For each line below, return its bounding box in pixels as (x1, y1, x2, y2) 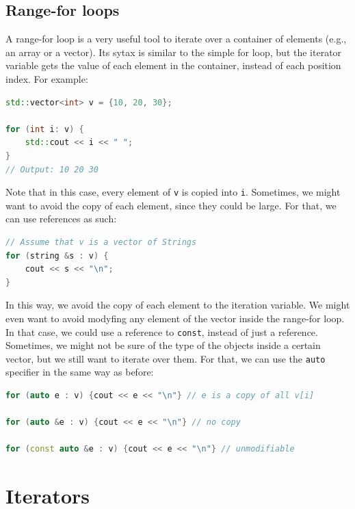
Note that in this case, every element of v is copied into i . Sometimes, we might (5, 185, 341, 199)
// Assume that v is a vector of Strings (5, 237, 197, 247)
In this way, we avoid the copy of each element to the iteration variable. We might (5, 298, 350, 312)
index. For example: (5, 71, 88, 86)
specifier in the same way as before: (5, 365, 154, 379)
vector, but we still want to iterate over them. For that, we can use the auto (5, 351, 326, 365)
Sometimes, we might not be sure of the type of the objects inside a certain (5, 338, 321, 352)
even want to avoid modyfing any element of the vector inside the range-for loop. (5, 311, 345, 325)
